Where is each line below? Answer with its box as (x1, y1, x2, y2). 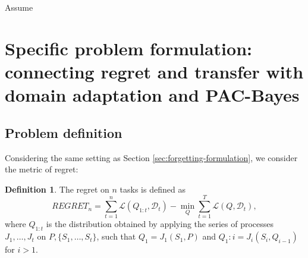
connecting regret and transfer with (5, 59, 304, 83)
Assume (5, 1, 33, 13)
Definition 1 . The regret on (5, 183, 109, 195)
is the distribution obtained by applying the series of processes (46, 218, 274, 230)
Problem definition (5, 123, 122, 141)
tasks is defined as (120, 183, 186, 195)
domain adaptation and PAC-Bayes (5, 83, 300, 107)
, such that (96, 230, 136, 243)
